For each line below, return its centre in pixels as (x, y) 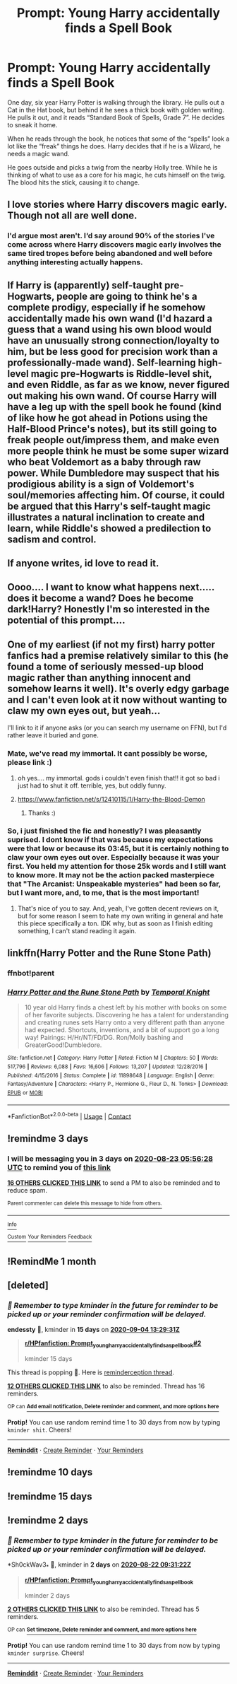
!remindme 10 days (50, 1472)
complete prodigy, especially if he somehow (107, 307)
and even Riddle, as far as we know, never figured (119, 384)
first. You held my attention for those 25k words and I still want (117, 866)
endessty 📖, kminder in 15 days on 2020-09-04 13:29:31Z (93, 1330)
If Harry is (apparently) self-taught (85, 285)
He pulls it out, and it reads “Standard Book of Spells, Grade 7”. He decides (116, 117)
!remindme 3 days (48, 1139)
